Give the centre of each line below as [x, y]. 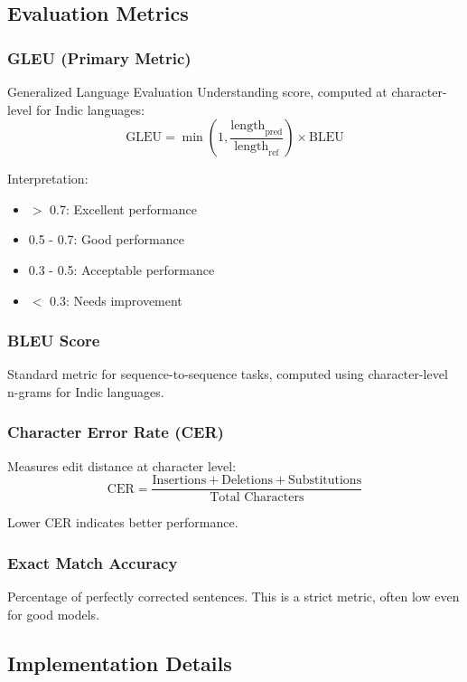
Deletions [247, 481]
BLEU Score [54, 341]
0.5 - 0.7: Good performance [106, 239]
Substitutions [325, 481]
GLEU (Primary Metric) [99, 57]
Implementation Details [120, 663]
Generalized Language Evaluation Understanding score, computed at [197, 91]
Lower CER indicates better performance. [123, 522]
